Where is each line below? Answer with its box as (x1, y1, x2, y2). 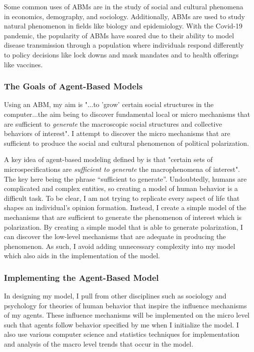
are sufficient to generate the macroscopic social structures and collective (4, 118, 222, 129)
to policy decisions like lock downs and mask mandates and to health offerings (4, 49, 239, 59)
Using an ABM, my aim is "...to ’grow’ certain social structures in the (4, 99, 214, 109)
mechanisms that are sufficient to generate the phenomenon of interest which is (4, 212, 242, 222)
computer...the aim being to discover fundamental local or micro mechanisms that (4, 108, 251, 119)
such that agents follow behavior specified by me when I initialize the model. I (4, 319, 239, 329)
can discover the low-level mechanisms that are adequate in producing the (4, 231, 226, 242)
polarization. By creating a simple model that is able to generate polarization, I (4, 221, 243, 232)
